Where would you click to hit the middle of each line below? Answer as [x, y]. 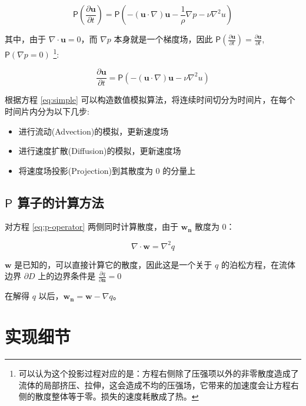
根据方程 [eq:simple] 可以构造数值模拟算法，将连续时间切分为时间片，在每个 [150, 100]
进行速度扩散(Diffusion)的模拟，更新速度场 [100, 151]
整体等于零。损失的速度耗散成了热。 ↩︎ [125, 396]
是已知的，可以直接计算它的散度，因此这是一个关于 [113, 264]
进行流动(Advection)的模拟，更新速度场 [94, 131]
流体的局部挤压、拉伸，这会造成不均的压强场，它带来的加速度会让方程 [154, 385]
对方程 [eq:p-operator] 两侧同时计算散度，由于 [92, 227]
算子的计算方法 [61, 202]
